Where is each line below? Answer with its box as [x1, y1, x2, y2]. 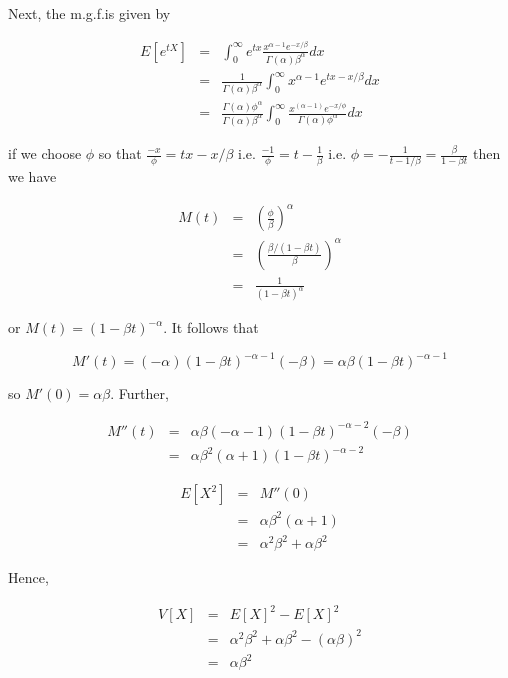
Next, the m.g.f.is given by [8, 3, 171, 23]
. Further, [110, 383, 169, 404]
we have [8, 166, 57, 187]
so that [98, 143, 142, 163]
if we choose [8, 143, 82, 163]
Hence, [8, 567, 49, 588]
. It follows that [163, 317, 259, 338]
